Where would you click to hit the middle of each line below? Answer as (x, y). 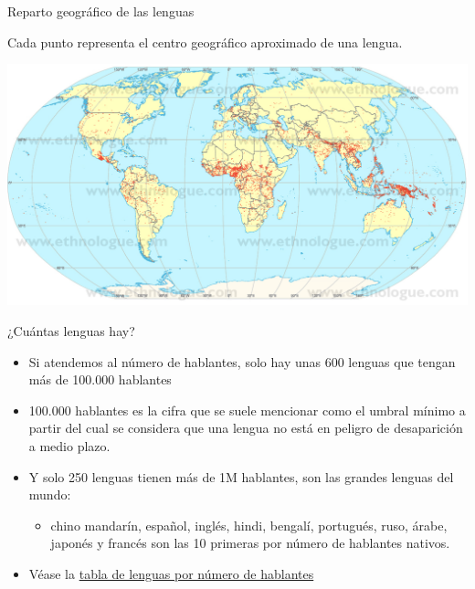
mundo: (50, 494)
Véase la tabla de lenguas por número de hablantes (171, 574)
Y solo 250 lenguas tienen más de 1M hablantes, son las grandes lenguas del (241, 476)
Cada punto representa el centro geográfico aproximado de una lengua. (205, 42)
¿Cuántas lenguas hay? (71, 331)
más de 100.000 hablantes (100, 379)
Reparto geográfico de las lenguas (101, 11)
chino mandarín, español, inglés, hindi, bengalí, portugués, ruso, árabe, (249, 525)
